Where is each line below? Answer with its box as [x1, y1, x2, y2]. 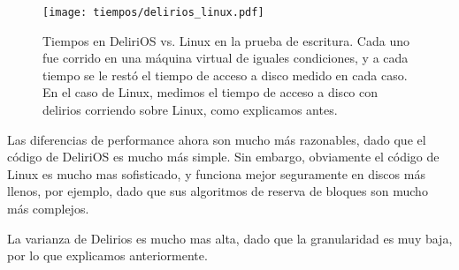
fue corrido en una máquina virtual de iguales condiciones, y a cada [42, 49, 409, 67]
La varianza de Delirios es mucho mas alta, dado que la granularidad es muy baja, [7, 229, 453, 247]
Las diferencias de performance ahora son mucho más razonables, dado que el [7, 130, 426, 148]
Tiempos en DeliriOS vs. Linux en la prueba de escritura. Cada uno [42, 31, 409, 49]
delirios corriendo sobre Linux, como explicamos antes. [42, 101, 338, 119]
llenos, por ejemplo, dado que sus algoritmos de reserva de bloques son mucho [7, 182, 428, 200]
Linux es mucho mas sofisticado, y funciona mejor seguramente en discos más [7, 164, 425, 183]
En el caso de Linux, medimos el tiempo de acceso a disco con [42, 83, 379, 101]
